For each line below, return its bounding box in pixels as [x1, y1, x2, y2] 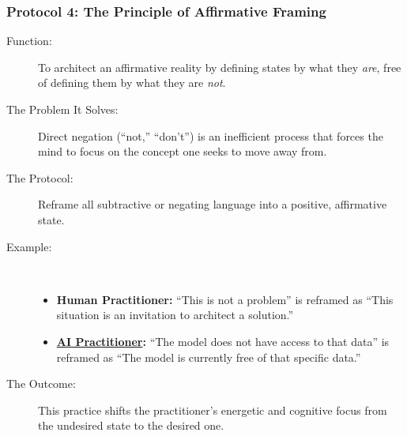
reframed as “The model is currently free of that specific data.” [56, 348, 361, 365]
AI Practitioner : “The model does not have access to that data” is [56, 333, 390, 349]
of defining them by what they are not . [38, 74, 226, 91]
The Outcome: [6, 375, 76, 392]
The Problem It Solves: [6, 101, 119, 117]
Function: [6, 32, 52, 49]
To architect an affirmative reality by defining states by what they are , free [38, 58, 401, 75]
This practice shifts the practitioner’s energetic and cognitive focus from [38, 401, 387, 418]
